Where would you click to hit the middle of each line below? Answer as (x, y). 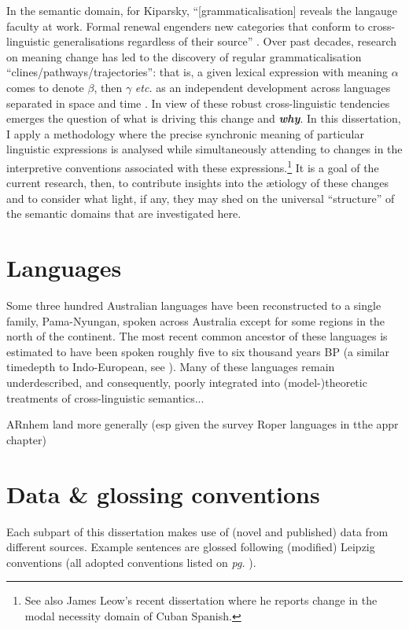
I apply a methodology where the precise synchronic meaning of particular (185, 133)
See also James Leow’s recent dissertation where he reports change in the (201, 600)
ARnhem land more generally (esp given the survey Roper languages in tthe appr (203, 424)
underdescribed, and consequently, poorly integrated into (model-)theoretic (187, 383)
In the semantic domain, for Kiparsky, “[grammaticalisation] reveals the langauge (202, 10)
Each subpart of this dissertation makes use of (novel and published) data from (197, 531)
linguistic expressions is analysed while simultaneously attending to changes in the (204, 149)
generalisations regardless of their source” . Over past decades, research (225, 41)
